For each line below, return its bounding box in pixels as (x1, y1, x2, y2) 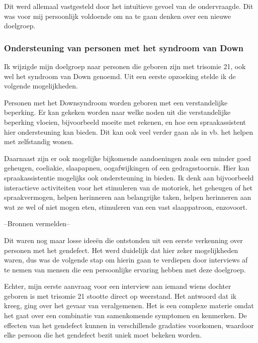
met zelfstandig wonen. (4, 136, 74, 147)
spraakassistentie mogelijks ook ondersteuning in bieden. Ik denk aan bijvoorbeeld (4, 172, 254, 182)
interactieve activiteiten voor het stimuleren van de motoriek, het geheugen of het (4, 182, 253, 192)
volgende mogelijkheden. (4, 81, 78, 91)
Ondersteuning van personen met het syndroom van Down (4, 41, 244, 54)
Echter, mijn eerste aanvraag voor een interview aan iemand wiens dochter (4, 281, 231, 291)
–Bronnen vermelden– (4, 218, 70, 229)
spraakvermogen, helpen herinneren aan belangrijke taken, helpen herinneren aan (4, 192, 252, 202)
